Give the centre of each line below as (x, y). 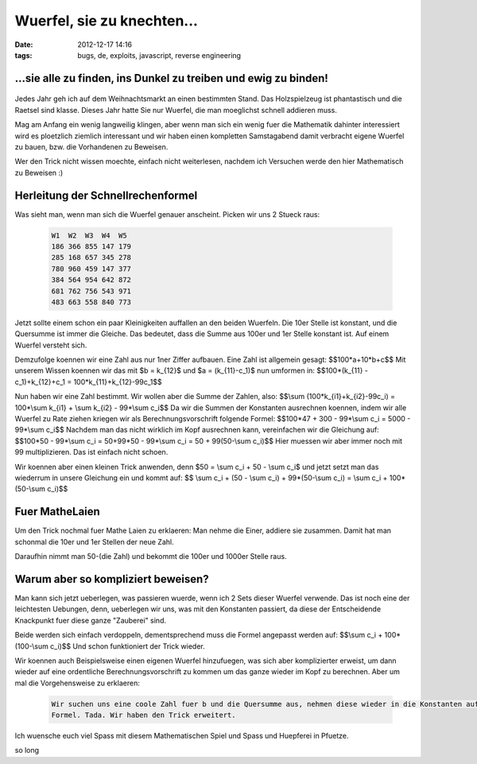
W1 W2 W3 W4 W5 (89, 235)
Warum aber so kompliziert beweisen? (112, 579)
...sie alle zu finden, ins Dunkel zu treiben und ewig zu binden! (172, 78)
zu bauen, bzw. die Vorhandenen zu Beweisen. (91, 146)
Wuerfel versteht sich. (51, 345)
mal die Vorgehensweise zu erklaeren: (78, 683)
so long (27, 750)
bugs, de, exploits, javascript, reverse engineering (159, 55)
